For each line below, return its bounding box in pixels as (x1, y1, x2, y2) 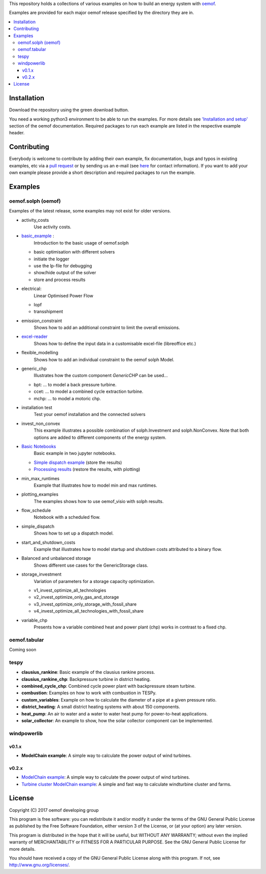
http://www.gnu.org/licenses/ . (9, 862, 70, 868)
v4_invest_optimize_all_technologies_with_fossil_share (33, 608, 144, 614)
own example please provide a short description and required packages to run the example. (9, 169, 196, 175)
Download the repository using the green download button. (9, 107, 129, 113)
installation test (21, 404, 53, 410)
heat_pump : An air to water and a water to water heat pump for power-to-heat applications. (21, 710, 208, 716)
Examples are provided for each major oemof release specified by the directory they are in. (9, 10, 194, 16)
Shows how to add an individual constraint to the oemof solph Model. (33, 356, 174, 363)
